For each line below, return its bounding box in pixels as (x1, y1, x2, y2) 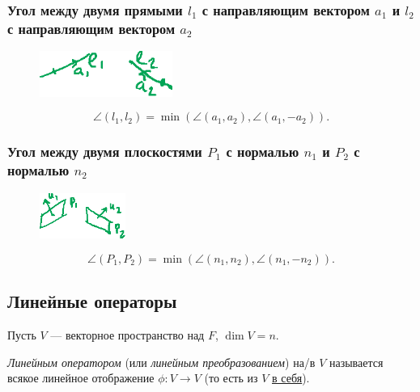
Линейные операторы (7, 289, 177, 314)
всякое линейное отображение (7, 369, 155, 386)
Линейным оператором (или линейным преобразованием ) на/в (7, 353, 316, 370)
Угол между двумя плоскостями (7, 141, 202, 162)
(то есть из (204, 369, 258, 386)
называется (329, 353, 384, 370)
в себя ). (272, 369, 310, 386)
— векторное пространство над (50, 327, 205, 344)
